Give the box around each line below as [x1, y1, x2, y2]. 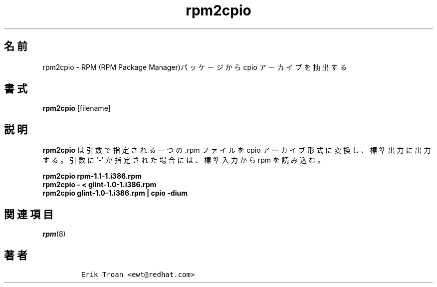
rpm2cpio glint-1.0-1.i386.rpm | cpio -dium [42, 189, 188, 198]
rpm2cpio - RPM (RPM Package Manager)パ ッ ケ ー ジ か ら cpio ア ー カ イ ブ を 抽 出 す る [42, 62, 347, 71]
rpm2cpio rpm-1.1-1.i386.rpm [42, 172, 142, 181]
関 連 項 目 [4, 208, 53, 221]
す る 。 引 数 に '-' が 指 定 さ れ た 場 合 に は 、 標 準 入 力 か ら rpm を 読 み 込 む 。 [42, 156, 325, 165]
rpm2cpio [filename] [42, 104, 111, 113]
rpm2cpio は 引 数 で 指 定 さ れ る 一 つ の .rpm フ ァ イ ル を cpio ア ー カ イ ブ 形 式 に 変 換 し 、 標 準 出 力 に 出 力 [42, 146, 431, 155]
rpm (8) [42, 230, 66, 239]
